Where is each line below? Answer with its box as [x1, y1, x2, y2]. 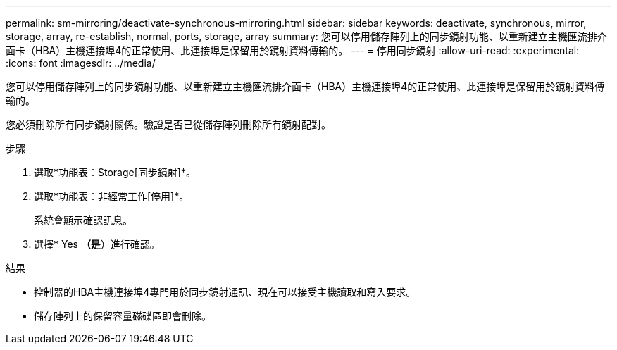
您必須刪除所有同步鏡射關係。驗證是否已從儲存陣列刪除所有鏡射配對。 [6, 118, 331, 130]
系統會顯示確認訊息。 [34, 214, 132, 226]
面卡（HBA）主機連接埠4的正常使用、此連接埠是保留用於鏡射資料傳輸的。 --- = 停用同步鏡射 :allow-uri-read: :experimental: [6, 44, 580, 56]
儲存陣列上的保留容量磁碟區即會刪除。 [34, 310, 211, 322]
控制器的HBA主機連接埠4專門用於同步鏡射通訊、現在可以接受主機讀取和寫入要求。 [34, 286, 416, 298]
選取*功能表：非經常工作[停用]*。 [34, 190, 189, 202]
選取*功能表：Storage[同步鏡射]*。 [34, 166, 196, 178]
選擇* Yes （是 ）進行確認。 [34, 238, 160, 250]
